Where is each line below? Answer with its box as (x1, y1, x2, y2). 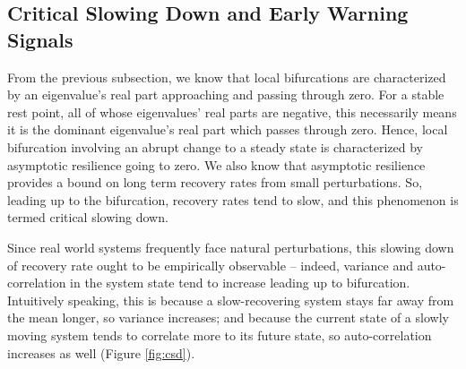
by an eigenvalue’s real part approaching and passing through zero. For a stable (7, 85, 444, 104)
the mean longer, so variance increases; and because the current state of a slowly (7, 308, 449, 327)
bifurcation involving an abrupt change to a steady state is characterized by (7, 137, 423, 156)
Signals (7, 25, 73, 53)
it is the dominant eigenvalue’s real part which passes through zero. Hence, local (7, 120, 448, 139)
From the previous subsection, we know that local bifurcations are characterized (7, 67, 446, 86)
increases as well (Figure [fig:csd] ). (7, 343, 195, 362)
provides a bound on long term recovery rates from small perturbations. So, (7, 173, 423, 192)
